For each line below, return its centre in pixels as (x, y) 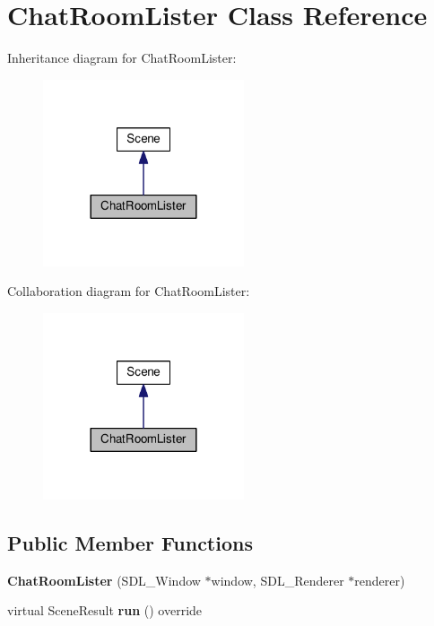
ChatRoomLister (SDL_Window (104, 580)
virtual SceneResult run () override (105, 610)
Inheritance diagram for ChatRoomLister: (122, 58)
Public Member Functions (130, 542)
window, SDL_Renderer (278, 580)
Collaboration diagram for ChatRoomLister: (129, 291)
